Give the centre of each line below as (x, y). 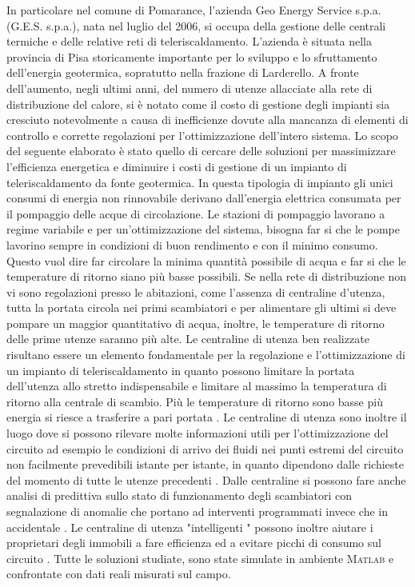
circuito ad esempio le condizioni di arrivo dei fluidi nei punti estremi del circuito (205, 448)
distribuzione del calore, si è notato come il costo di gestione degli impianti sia (198, 104)
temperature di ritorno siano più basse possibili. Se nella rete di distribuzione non (207, 276)
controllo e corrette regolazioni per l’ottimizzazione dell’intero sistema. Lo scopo (202, 135)
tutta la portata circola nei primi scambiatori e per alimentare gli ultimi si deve (202, 307)
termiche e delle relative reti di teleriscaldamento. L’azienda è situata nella (190, 41)
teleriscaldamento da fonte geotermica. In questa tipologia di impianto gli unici (200, 182)
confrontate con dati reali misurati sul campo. (119, 574)
